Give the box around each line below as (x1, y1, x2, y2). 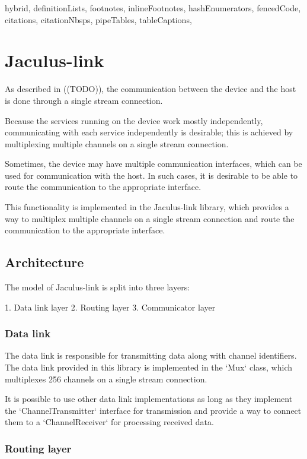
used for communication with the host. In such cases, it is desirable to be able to (5, 169, 298, 181)
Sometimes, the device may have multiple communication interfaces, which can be (5, 157, 302, 170)
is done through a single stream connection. (5, 94, 163, 106)
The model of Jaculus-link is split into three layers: (5, 281, 190, 293)
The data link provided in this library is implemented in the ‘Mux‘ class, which (5, 361, 293, 373)
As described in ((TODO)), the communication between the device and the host (5, 83, 296, 95)
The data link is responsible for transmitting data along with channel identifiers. (5, 349, 297, 362)
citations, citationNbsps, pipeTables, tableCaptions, (5, 13, 192, 26)
